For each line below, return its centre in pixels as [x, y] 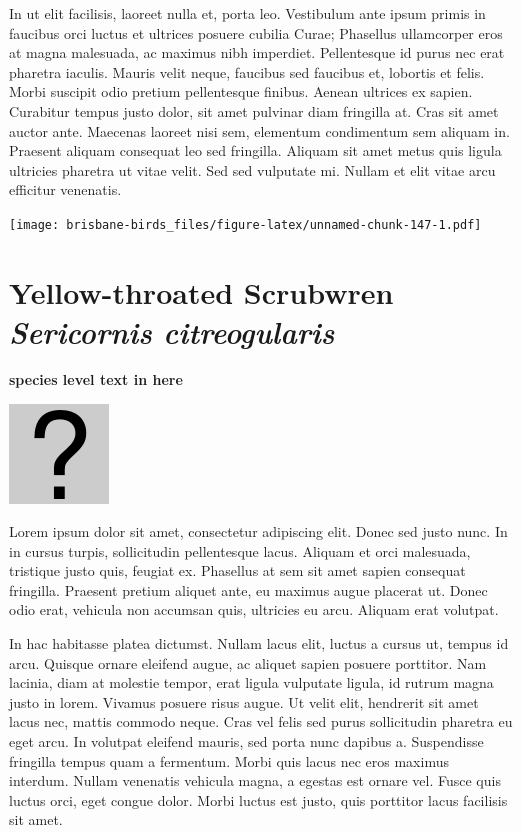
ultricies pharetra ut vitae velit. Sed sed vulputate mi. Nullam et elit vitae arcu [252, 169]
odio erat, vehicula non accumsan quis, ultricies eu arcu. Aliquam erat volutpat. [254, 609]
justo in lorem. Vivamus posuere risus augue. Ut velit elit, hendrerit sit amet [244, 701]
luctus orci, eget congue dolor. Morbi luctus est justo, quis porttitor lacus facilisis [258, 799]
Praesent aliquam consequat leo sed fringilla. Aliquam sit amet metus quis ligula [255, 150]
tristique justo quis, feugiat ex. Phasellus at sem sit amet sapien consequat [237, 570]
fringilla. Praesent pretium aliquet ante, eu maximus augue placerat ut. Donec [248, 589]
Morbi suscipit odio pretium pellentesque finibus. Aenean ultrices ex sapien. [241, 91]
